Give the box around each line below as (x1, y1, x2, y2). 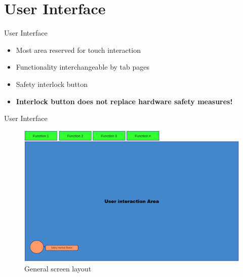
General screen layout (24, 263, 92, 273)
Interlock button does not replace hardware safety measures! (16, 96, 233, 106)
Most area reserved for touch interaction (16, 44, 141, 55)
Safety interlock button (16, 78, 88, 89)
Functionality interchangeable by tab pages (16, 61, 150, 72)
